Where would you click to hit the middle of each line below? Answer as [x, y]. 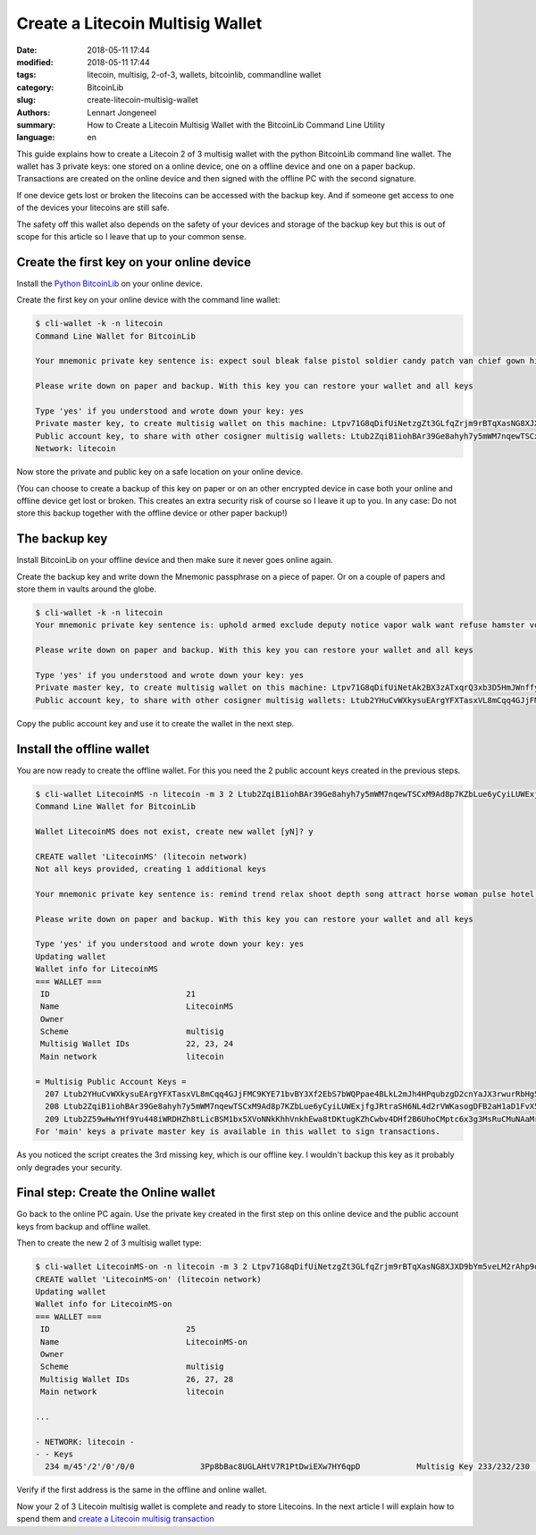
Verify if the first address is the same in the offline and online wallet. [142, 1490]
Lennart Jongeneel [121, 113]
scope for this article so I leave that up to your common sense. [131, 237]
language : [36, 138]
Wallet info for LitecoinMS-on [104, 1304]
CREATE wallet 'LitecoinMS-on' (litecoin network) [149, 1279]
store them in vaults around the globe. [86, 589]
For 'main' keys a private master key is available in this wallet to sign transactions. [238, 1132]
